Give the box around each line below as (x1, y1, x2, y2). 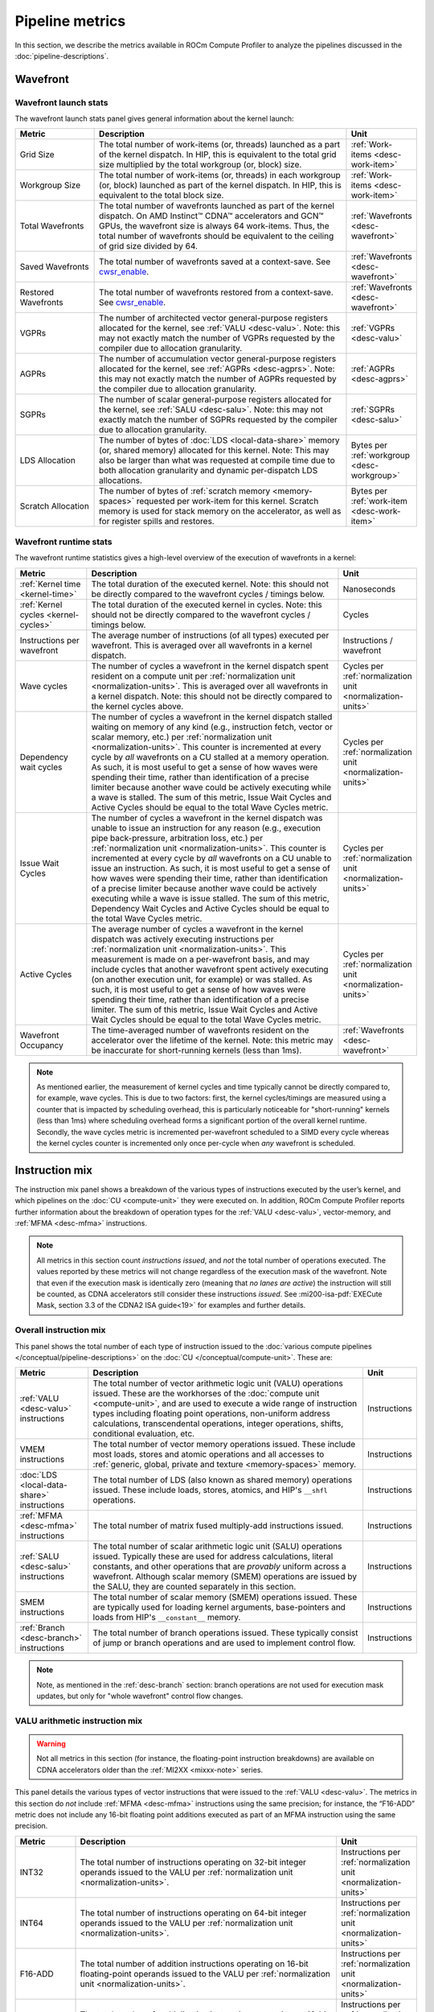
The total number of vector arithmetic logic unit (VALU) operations (92, 1378, 343, 1389)
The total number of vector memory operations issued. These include (92, 1439, 356, 1450)
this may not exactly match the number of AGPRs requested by (99, 373, 337, 385)
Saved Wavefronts (19, 262, 90, 273)
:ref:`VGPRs (350, 323, 395, 334)
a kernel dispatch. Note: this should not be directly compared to (91, 691, 333, 702)
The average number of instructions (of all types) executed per (91, 629, 330, 641)
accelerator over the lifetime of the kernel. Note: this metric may (91, 1034, 334, 1045)
